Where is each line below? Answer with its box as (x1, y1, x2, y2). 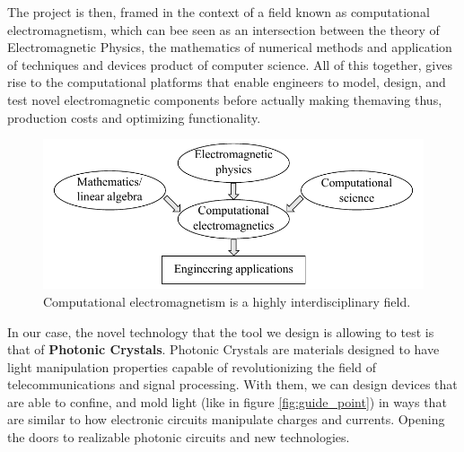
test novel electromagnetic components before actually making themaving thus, (7, 90, 442, 109)
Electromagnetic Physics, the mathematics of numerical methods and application (7, 38, 452, 56)
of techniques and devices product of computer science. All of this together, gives (7, 55, 452, 74)
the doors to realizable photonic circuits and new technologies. (7, 428, 350, 447)
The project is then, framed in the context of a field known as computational (7, 3, 430, 21)
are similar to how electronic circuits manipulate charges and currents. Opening (7, 410, 445, 429)
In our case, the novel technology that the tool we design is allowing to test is (7, 322, 434, 341)
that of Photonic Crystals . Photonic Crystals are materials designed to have (7, 340, 440, 359)
